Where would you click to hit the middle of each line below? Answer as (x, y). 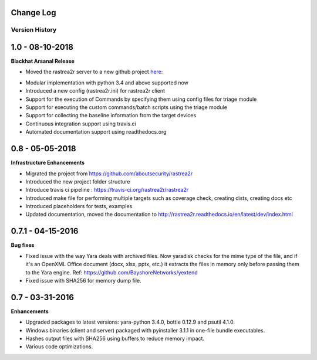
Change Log (33, 13)
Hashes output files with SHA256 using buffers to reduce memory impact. (115, 339)
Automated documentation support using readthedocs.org (96, 132)
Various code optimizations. (59, 347)
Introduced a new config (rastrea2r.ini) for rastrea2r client (95, 91)
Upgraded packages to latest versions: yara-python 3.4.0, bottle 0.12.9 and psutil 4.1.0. (130, 322)
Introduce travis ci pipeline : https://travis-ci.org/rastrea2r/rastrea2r (107, 190)
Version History (34, 30)
